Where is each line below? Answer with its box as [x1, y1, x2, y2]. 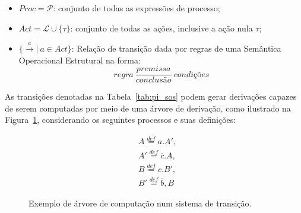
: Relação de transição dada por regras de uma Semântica [71, 42, 281, 54]
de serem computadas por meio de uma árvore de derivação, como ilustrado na [5, 101, 291, 114]
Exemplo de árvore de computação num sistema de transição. [28, 197, 252, 209]
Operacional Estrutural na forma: [18, 53, 141, 66]
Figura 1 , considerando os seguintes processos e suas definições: [5, 113, 236, 126]
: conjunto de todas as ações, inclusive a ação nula [70, 21, 253, 34]
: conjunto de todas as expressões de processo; [53, 2, 220, 14]
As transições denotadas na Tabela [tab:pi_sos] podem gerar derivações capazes [5, 90, 297, 103]
